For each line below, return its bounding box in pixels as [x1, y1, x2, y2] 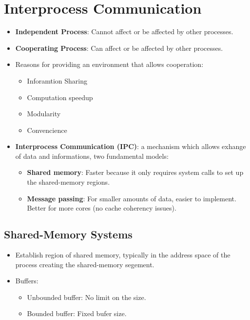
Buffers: [15, 276, 38, 286]
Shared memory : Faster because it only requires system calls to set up [27, 167, 244, 177]
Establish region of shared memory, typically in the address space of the [15, 250, 231, 260]
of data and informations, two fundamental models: [15, 150, 169, 161]
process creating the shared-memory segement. [15, 259, 154, 269]
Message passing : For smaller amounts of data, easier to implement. [27, 193, 236, 203]
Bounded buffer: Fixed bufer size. [27, 308, 127, 319]
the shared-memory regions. [27, 177, 110, 187]
